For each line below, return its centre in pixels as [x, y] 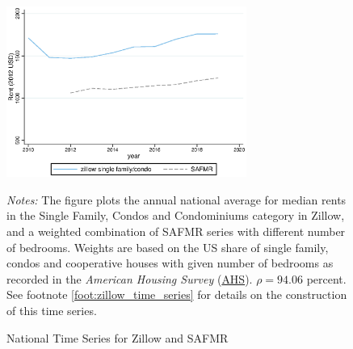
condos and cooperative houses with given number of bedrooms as [170, 263]
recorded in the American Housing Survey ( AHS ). [130, 278]
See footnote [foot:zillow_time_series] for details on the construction [177, 294]
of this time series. [52, 311]
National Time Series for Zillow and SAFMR [118, 337]
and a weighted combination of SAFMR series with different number [176, 231]
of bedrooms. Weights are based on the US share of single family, [168, 247]
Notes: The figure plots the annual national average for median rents [176, 199]
